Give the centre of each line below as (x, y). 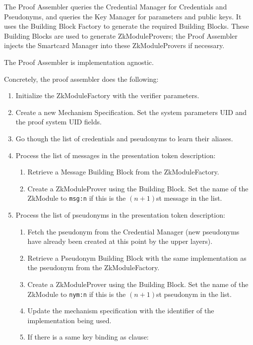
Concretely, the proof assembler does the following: (81, 79)
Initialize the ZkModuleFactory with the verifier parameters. (107, 95)
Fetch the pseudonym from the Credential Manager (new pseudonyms (133, 231)
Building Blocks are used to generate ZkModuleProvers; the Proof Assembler (121, 35)
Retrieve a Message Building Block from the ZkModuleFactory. (123, 172)
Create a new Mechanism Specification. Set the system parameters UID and (131, 112)
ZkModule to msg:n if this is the (77, 198)
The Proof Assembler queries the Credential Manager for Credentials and (116, 6)
